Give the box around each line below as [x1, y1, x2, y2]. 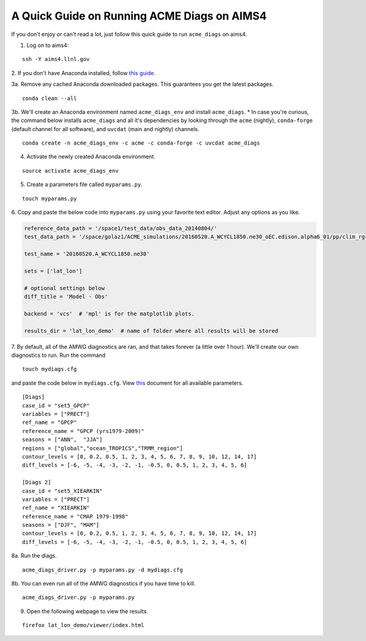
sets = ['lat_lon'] [24, 267, 82, 274]
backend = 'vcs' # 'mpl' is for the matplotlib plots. [24, 310, 195, 317]
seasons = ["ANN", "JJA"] [22, 436, 103, 443]
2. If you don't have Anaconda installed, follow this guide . [11, 69, 156, 76]
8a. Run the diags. [11, 552, 57, 559]
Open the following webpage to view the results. [26, 607, 149, 615]
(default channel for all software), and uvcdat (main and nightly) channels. [11, 125, 199, 132]
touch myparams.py [22, 195, 77, 202]
